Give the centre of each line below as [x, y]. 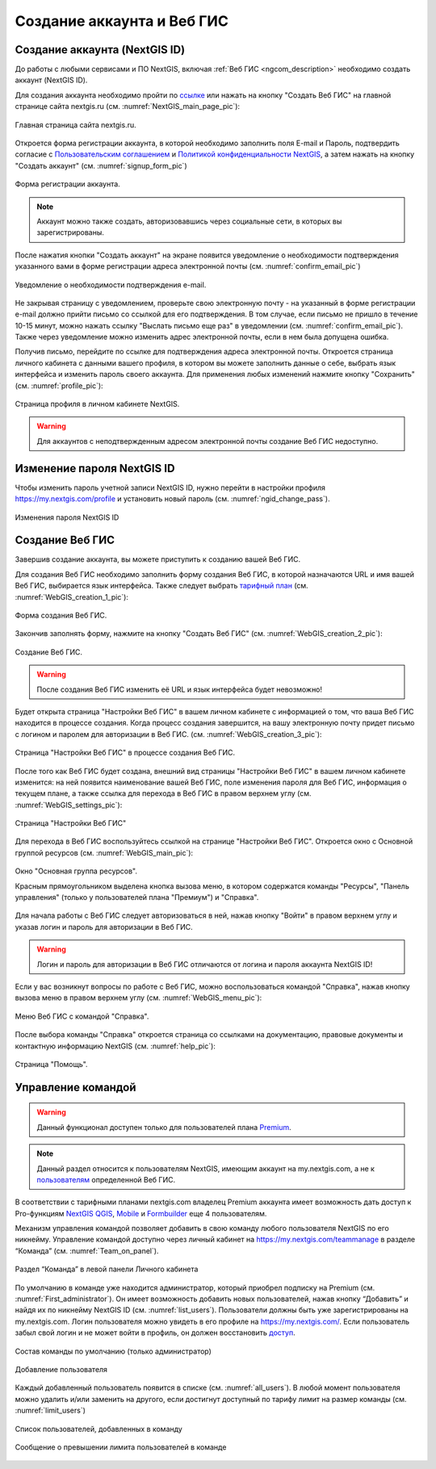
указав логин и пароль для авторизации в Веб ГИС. [104, 927]
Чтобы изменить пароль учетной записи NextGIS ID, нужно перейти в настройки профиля [170, 488]
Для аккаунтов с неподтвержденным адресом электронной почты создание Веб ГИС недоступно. [208, 441]
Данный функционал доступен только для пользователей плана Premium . [164, 1127]
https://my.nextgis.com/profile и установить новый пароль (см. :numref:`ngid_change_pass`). [172, 499]
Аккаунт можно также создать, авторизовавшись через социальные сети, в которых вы [189, 221]
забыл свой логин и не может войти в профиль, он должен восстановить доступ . [155, 1333]
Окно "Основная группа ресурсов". [76, 871]
